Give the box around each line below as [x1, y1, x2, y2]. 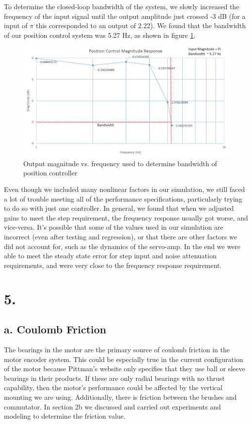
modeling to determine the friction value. [4, 411, 126, 421]
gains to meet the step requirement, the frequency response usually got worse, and [4, 212, 248, 222]
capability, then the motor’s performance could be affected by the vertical [4, 382, 222, 393]
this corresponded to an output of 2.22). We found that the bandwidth [35, 20, 246, 31]
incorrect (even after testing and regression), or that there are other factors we [4, 232, 237, 242]
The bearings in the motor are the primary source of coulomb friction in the [4, 344, 230, 354]
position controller [23, 168, 78, 178]
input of [4, 20, 28, 31]
